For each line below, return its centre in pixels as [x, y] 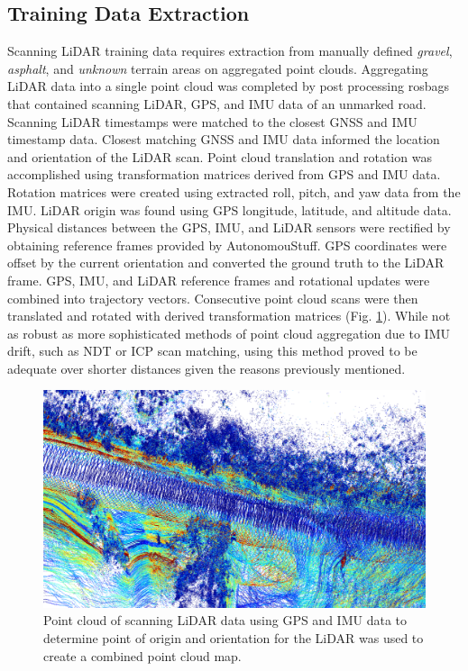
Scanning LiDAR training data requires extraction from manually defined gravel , [230, 51]
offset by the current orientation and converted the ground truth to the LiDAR [226, 263]
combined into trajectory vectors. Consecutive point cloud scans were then [213, 298]
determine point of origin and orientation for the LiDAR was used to [234, 638]
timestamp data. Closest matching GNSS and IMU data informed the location [224, 139]
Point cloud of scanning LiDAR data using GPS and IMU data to [225, 620]
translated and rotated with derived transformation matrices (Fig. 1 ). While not [229, 316]
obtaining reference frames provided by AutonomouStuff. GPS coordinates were [227, 245]
